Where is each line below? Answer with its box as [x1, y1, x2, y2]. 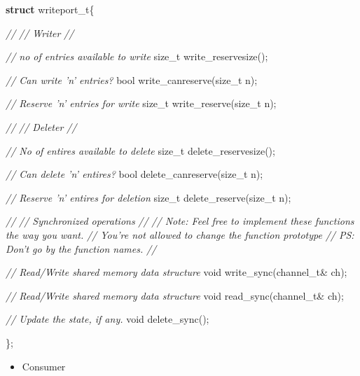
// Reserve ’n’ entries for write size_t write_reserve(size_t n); [6, 96, 277, 111]
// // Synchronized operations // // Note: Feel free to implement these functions [6, 214, 354, 228]
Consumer [22, 358, 66, 373]
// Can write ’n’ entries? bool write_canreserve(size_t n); [6, 72, 258, 87]
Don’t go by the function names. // [6, 241, 157, 256]
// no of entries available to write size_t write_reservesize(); [6, 49, 268, 64]
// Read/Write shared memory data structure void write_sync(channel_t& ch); [6, 265, 347, 279]
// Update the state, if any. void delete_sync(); [6, 312, 209, 326]
